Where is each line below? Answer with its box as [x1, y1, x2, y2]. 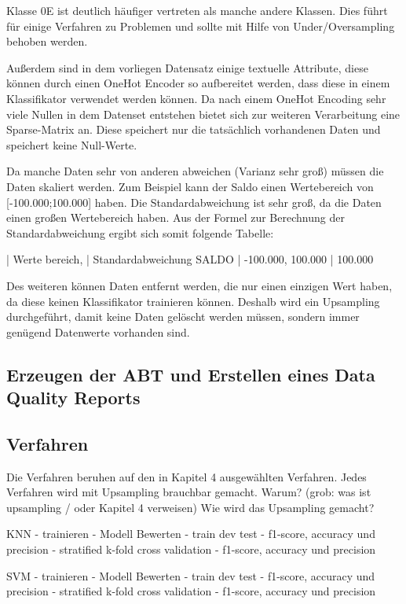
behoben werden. [6, 33, 88, 50]
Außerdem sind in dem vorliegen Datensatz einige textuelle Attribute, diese [6, 59, 368, 75]
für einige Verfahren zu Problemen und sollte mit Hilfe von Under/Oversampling [6, 17, 395, 34]
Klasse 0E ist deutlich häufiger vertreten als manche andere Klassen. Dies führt [6, 2, 388, 18]
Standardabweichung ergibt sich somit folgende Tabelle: [6, 224, 274, 241]
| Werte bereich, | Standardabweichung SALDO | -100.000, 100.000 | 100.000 [6, 251, 374, 267]
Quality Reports [6, 385, 141, 410]
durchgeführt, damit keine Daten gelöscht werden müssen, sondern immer [6, 308, 360, 325]
